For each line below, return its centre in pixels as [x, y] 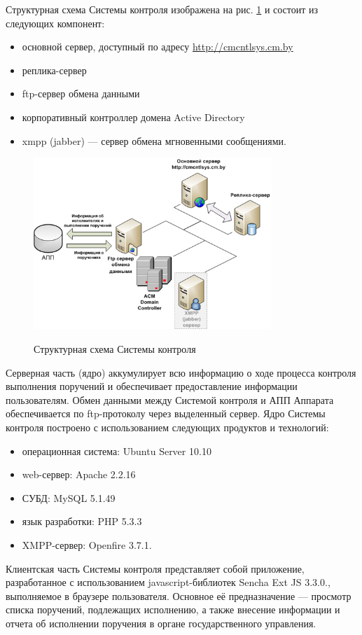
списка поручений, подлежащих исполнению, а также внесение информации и [173, 609]
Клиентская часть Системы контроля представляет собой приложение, [155, 568]
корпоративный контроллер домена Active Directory [133, 117]
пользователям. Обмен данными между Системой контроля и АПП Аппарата [170, 399]
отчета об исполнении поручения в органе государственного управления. [161, 623]
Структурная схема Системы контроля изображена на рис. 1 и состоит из [162, 9]
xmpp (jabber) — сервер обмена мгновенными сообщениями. [154, 140]
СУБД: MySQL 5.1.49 [69, 497]
